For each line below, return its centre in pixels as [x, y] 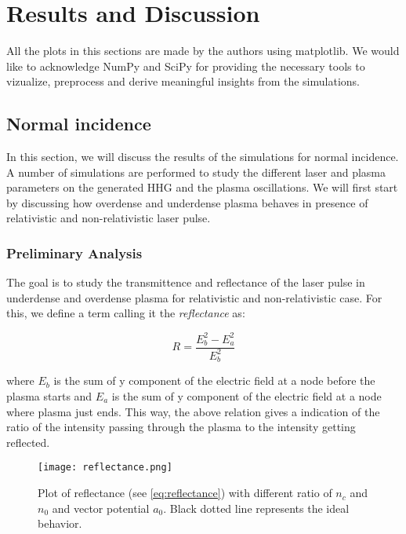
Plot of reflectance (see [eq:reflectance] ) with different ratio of [185, 493]
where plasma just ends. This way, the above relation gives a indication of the [193, 411]
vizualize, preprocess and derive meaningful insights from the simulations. [183, 81]
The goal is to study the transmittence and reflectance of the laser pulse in [186, 282]
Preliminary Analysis [74, 253]
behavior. [60, 523]
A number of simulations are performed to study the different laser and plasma [196, 172]
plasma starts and [49, 396]
